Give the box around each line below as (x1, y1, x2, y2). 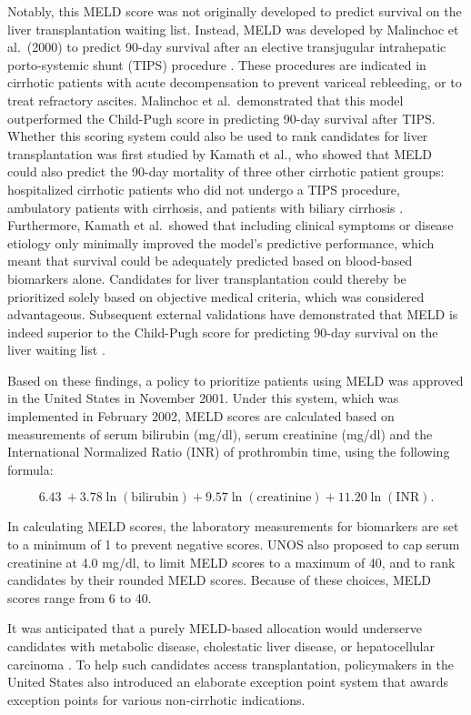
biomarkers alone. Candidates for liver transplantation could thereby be (7, 268, 406, 287)
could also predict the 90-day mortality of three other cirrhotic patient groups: (7, 162, 445, 181)
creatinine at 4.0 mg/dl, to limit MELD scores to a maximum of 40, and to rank (7, 552, 456, 571)
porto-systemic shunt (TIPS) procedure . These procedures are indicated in (7, 55, 426, 74)
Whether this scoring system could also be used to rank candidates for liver (7, 126, 428, 146)
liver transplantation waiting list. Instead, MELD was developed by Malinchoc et (7, 19, 459, 38)
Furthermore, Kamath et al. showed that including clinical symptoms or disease (7, 216, 454, 235)
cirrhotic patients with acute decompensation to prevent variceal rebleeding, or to (7, 73, 462, 92)
